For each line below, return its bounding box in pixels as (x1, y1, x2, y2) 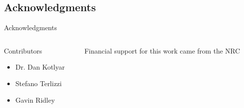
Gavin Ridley (15, 94, 55, 105)
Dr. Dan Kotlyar (15, 62, 65, 72)
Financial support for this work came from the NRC (84, 45, 240, 55)
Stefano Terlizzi (15, 78, 62, 88)
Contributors (4, 45, 42, 55)
